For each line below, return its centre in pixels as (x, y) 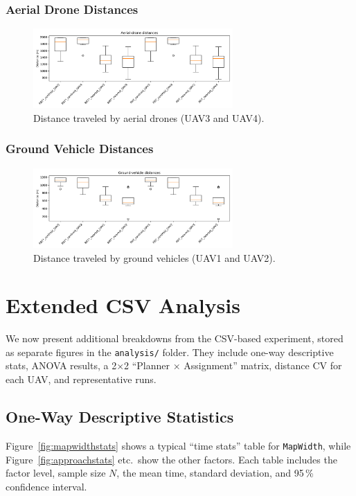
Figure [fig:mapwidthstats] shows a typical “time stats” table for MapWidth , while (178, 445)
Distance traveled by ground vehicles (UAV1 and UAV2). (154, 257)
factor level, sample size (56, 473)
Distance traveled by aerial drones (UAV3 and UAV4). (149, 117)
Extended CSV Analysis (123, 305)
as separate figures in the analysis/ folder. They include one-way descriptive (170, 352)
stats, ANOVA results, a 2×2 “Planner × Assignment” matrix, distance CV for (174, 365)
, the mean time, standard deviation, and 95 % (215, 473)
